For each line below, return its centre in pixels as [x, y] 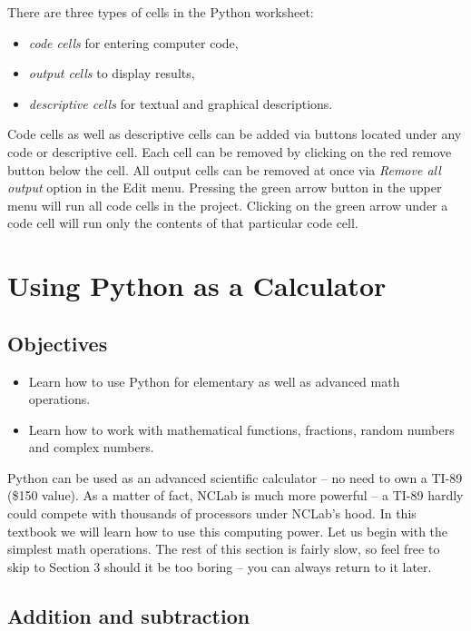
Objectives [58, 343]
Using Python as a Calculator [197, 286]
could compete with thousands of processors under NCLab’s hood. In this [212, 513]
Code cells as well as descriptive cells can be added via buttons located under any [235, 134]
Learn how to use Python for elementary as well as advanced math [214, 381]
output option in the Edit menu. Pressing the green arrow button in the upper [225, 187]
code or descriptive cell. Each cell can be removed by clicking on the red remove [230, 151]
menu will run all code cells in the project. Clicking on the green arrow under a [228, 205]
